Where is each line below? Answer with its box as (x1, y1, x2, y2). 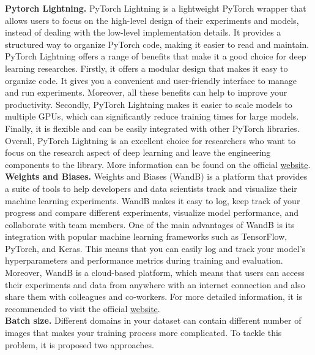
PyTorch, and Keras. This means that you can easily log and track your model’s (5, 242, 306, 254)
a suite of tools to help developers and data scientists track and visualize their (5, 181, 297, 194)
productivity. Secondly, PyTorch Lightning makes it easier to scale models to (5, 97, 292, 110)
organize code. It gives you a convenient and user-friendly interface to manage (5, 74, 297, 86)
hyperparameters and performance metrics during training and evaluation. (5, 254, 283, 267)
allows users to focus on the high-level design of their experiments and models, (5, 13, 299, 26)
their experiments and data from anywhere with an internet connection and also (5, 278, 305, 291)
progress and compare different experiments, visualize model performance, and (5, 206, 299, 219)
